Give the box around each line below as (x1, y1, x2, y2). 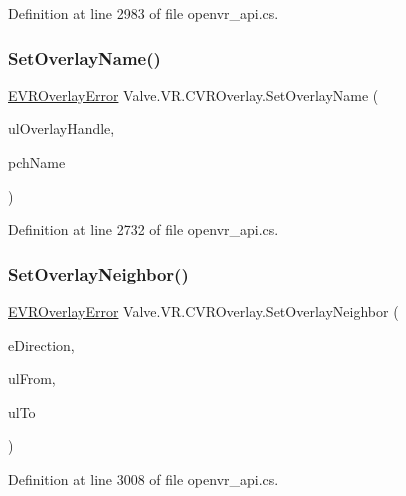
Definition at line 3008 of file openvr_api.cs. (8, 468, 279, 489)
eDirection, (8, 334, 75, 355)
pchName (8, 152, 66, 172)
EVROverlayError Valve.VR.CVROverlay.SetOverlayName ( (8, 84, 379, 105)
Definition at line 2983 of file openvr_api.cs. (8, 3, 279, 23)
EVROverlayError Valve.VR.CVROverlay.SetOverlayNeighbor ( (8, 301, 399, 321)
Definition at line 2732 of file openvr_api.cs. (8, 219, 279, 240)
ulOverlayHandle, (8, 118, 115, 139)
